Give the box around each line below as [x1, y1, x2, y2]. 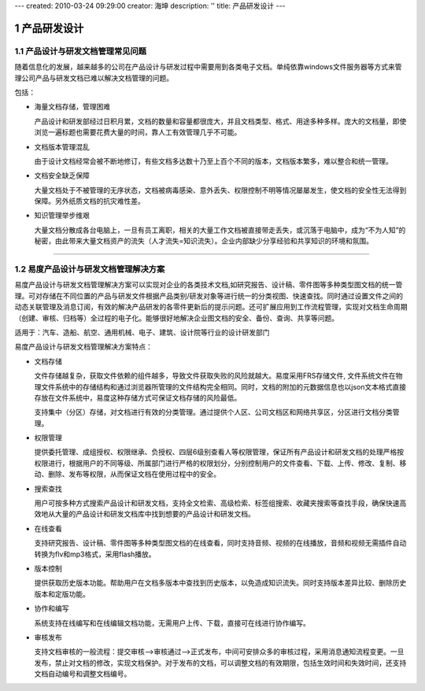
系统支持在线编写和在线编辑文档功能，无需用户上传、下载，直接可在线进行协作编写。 [34, 618, 310, 627]
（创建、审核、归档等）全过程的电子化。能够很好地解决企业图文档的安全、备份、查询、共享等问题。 [14, 313, 338, 323]
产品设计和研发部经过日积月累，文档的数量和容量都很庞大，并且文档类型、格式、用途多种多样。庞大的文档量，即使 [34, 116, 407, 126]
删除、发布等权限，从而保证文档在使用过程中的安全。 [47, 469, 220, 479]
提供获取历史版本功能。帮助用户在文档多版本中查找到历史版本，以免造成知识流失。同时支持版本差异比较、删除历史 [34, 578, 407, 588]
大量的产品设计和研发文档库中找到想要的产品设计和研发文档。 [54, 509, 255, 519]
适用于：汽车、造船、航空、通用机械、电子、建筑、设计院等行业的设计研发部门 [14, 327, 270, 337]
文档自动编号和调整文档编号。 [34, 669, 131, 678]
